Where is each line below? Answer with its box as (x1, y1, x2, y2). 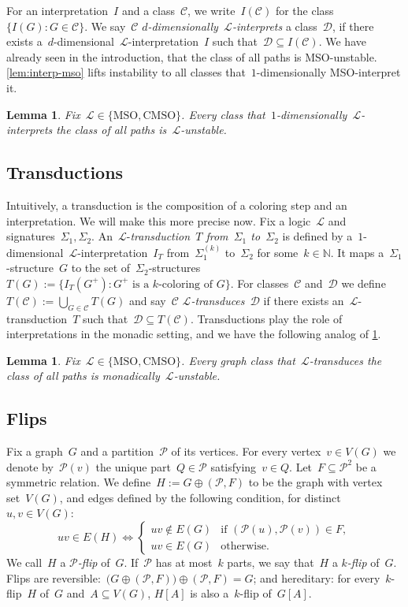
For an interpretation (6, 2, 109, 18)
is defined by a (282, 228, 353, 244)
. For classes (230, 274, 289, 291)
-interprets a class (232, 17, 317, 34)
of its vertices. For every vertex (171, 443, 321, 460)
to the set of (71, 259, 131, 276)
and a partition (80, 443, 154, 460)
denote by (6, 458, 54, 475)
